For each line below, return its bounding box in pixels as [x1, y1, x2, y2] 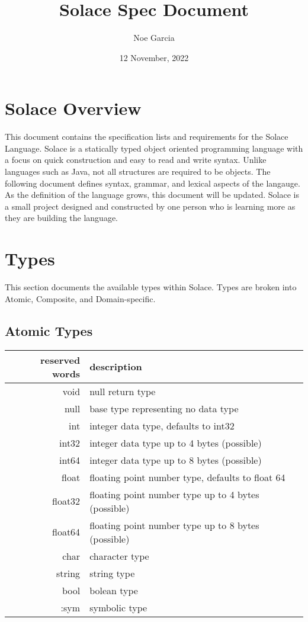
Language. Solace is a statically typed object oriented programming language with [5, 142, 303, 154]
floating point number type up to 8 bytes [89, 518, 259, 532]
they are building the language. [5, 211, 118, 224]
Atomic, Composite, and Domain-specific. [5, 292, 156, 304]
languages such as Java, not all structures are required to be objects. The [5, 165, 271, 178]
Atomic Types [5, 321, 93, 339]
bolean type [89, 583, 138, 597]
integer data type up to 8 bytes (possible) [89, 453, 262, 467]
